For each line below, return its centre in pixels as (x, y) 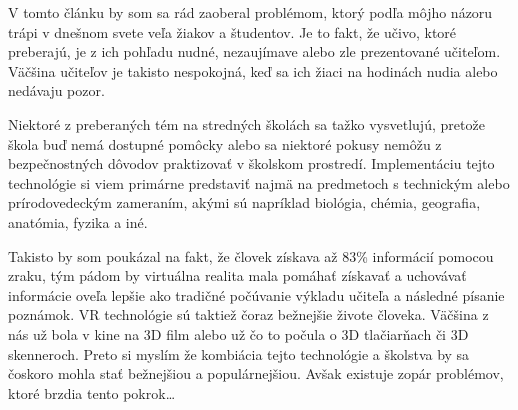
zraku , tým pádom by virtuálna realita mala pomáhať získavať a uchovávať (237, 275)
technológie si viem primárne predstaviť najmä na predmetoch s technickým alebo (259, 182)
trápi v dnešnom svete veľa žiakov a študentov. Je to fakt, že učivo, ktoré (232, 31)
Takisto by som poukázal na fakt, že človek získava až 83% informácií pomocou (251, 255)
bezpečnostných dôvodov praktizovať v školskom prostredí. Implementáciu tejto (251, 163)
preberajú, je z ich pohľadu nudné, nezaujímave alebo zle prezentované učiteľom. (254, 51)
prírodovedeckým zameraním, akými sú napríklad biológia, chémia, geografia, (244, 202)
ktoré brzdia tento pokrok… (92, 392)
